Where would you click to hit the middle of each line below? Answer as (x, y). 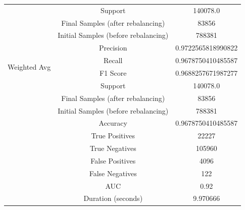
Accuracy (113, 123)
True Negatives (113, 148)
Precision (113, 48)
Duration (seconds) (113, 198)
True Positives (113, 136)
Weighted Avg (29, 66)
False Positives (113, 160)
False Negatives (113, 173)
